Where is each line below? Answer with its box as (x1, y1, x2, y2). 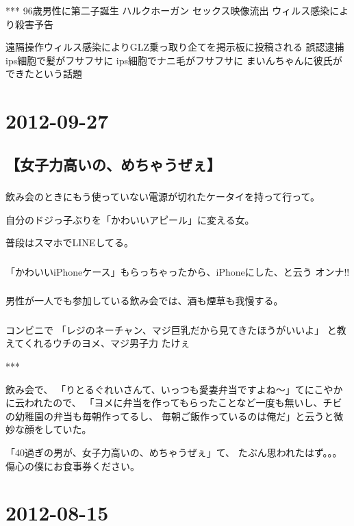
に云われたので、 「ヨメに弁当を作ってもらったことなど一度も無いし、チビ (5, 395, 342, 410)
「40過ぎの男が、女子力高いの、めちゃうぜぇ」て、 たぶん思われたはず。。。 (5, 445, 342, 459)
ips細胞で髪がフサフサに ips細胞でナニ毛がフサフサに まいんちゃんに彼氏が (5, 53, 342, 67)
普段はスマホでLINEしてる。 (5, 235, 134, 250)
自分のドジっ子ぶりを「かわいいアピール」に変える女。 (5, 212, 255, 226)
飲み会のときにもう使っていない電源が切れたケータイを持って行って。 (5, 189, 320, 204)
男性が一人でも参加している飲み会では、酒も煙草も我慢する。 (5, 293, 283, 308)
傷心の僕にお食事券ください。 (5, 458, 140, 473)
